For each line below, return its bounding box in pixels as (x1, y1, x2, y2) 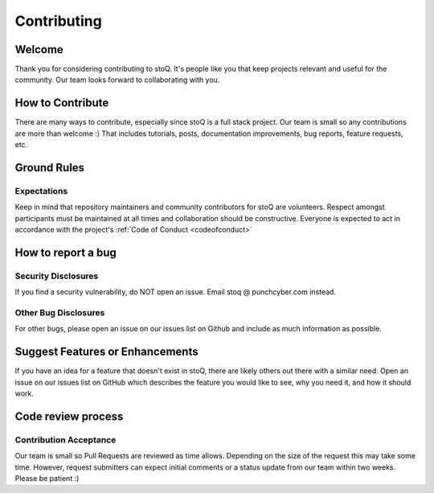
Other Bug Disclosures (14, 307, 105, 318)
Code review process (14, 409, 124, 423)
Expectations (14, 185, 68, 196)
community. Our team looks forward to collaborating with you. (14, 75, 220, 84)
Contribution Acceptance (14, 434, 117, 446)
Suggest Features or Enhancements (14, 345, 199, 359)
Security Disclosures (14, 270, 99, 281)
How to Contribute (14, 97, 109, 110)
